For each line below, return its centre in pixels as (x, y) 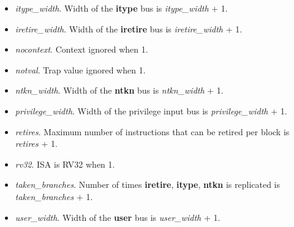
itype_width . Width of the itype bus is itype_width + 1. (121, 8)
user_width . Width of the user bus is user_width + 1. (118, 217)
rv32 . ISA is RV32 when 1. (65, 164)
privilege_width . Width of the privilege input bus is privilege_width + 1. (151, 110)
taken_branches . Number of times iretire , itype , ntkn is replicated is (148, 184)
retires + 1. (36, 143)
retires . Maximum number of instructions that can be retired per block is (152, 131)
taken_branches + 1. (54, 196)
